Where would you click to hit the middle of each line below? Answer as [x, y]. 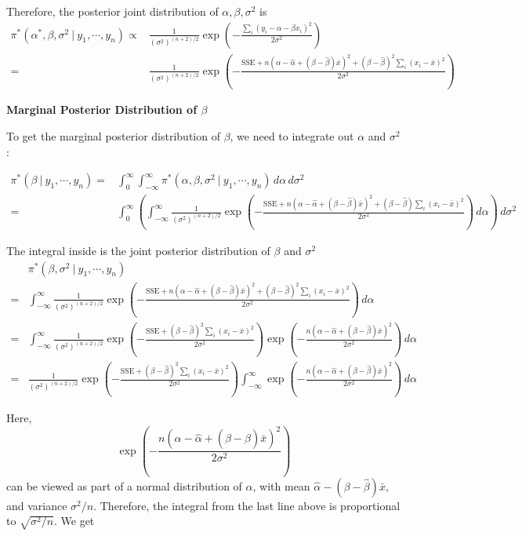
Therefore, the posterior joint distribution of [112, 11]
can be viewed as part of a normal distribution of [124, 485]
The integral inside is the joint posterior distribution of [138, 250]
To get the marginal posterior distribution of [113, 136]
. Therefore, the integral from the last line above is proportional [247, 505]
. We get [74, 521]
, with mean [281, 485]
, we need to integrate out [292, 136]
